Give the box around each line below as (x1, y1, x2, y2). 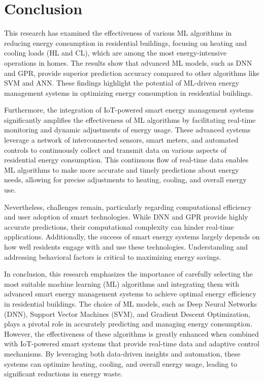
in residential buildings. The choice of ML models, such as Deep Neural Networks (4, 298, 257, 309)
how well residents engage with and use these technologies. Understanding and (4, 241, 248, 252)
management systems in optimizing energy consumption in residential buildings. (4, 87, 253, 98)
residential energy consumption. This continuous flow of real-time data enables (4, 154, 249, 165)
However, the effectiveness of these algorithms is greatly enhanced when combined (4, 328, 259, 339)
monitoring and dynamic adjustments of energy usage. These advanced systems (4, 124, 251, 135)
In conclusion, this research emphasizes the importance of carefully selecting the (4, 268, 253, 279)
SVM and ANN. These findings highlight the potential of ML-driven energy (4, 77, 239, 88)
